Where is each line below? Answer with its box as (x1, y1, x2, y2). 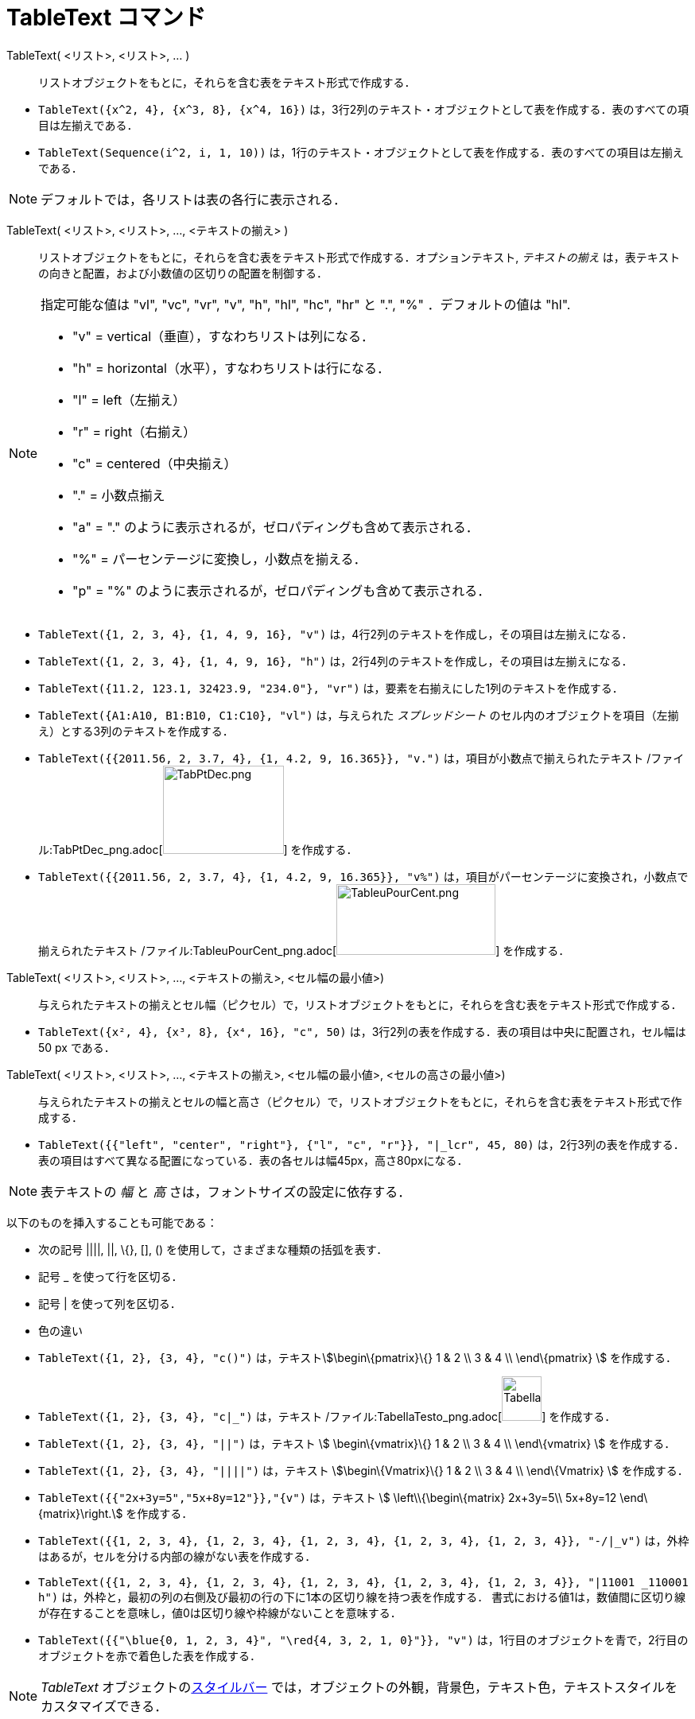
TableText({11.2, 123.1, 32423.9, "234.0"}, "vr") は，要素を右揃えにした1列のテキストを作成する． (38, 681, 623, 695)
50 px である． (38, 1040, 115, 1054)
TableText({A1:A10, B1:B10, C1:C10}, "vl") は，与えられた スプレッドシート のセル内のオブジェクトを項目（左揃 (38, 708, 679, 722)
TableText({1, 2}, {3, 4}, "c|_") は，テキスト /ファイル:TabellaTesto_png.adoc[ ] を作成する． (38, 1409, 616, 1423)
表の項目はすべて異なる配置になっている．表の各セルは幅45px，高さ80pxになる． (38, 1153, 468, 1167)
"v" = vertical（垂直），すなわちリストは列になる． (72, 328, 375, 344)
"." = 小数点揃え (72, 487, 165, 503)
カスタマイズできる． (41, 1698, 168, 1714)
